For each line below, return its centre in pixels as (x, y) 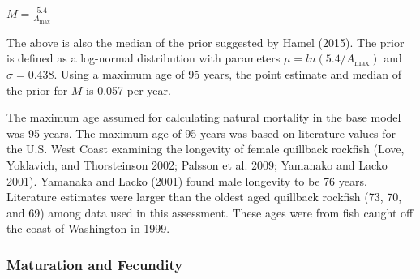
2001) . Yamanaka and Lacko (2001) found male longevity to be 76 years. (187, 180)
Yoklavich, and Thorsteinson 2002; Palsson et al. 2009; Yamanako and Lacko (197, 164)
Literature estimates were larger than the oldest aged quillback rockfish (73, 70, (204, 197)
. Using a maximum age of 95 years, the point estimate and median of (227, 73)
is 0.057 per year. (129, 90)
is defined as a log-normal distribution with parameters (144, 58)
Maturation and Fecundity (95, 264)
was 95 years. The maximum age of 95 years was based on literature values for (201, 133)
